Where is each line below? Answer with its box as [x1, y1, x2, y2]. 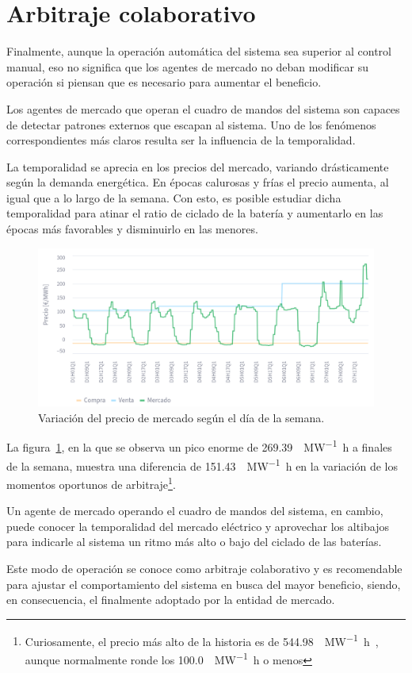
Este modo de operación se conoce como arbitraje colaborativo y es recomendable [6, 560, 402, 576]
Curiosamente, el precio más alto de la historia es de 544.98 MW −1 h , [25, 630, 379, 649]
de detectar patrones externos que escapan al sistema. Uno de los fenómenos [6, 116, 376, 133]
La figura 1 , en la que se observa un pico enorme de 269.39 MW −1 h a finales [6, 436, 392, 456]
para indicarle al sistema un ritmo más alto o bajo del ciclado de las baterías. [6, 533, 382, 550]
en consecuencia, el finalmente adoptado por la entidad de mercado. [6, 591, 335, 608]
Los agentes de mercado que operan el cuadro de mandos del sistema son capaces [6, 100, 400, 117]
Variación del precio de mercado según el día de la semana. [38, 409, 325, 425]
